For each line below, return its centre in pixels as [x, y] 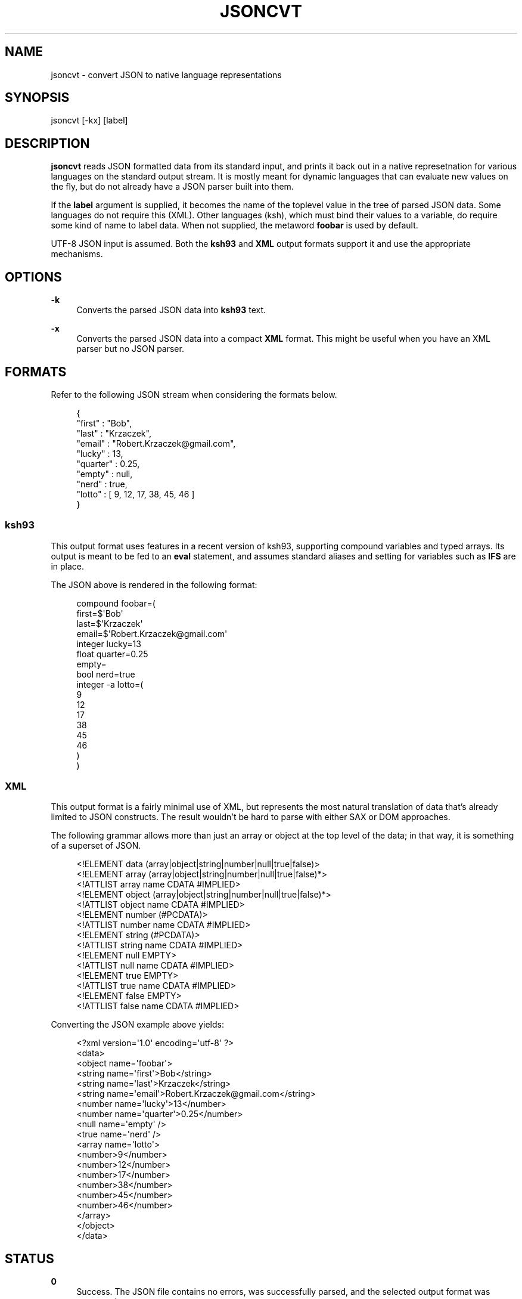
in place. [68, 566]
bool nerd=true [106, 674]
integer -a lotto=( [110, 684]
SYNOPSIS [37, 98]
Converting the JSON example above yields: [137, 1025]
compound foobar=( [116, 603]
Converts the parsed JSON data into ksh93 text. [171, 310]
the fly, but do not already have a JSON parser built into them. [172, 187]
